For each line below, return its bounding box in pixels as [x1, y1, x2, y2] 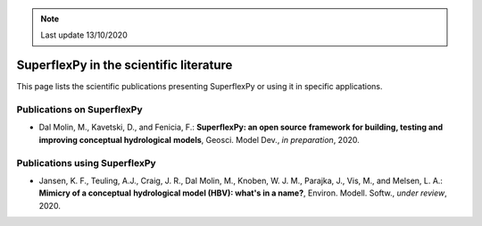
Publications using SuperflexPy [16, 156, 156, 169]
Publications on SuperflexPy [16, 104, 143, 116]
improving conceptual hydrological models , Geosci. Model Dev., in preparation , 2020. [38, 134, 361, 145]
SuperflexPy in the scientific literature [16, 58, 233, 73]
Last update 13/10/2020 [40, 29, 129, 40]
